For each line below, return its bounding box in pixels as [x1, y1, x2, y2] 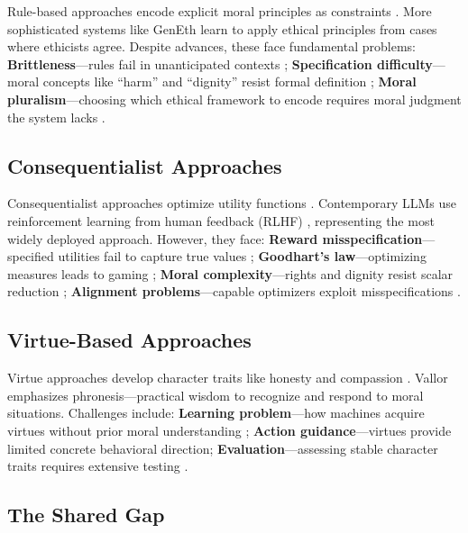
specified [7, 247, 54, 266]
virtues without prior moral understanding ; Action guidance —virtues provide [7, 420, 452, 439]
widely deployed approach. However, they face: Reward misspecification [7, 229, 423, 248]
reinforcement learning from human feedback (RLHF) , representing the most [7, 211, 435, 230]
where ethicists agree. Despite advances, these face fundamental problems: [7, 37, 416, 56]
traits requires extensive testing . [7, 456, 188, 475]
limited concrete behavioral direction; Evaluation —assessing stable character [7, 438, 438, 457]
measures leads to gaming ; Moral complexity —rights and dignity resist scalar [7, 264, 454, 283]
